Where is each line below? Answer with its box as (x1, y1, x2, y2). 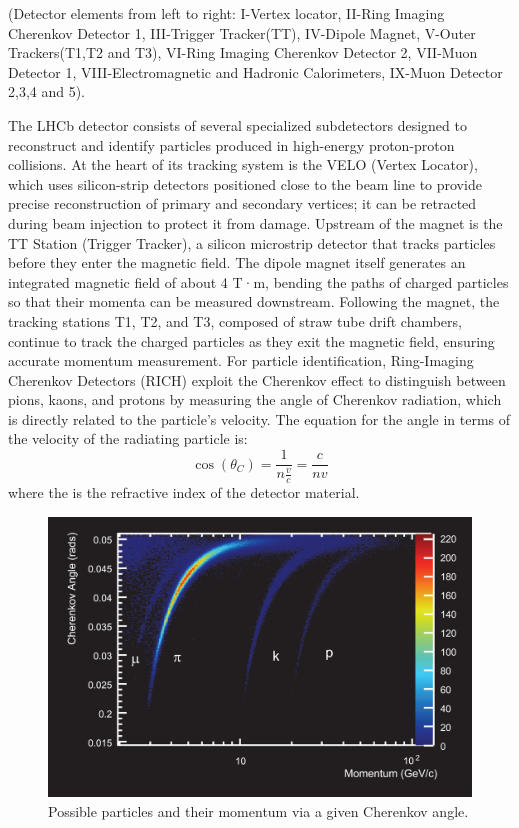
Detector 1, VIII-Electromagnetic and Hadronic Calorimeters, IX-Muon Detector (8, 61, 503, 82)
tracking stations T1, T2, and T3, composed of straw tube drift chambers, (8, 310, 462, 331)
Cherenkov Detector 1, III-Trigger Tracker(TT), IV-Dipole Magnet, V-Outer (8, 22, 476, 43)
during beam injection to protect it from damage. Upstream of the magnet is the (8, 212, 503, 233)
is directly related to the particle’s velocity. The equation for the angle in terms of (8, 408, 511, 429)
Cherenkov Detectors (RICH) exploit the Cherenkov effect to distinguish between (8, 369, 506, 390)
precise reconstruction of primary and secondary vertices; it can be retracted (8, 193, 477, 214)
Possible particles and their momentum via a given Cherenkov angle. (48, 800, 469, 821)
